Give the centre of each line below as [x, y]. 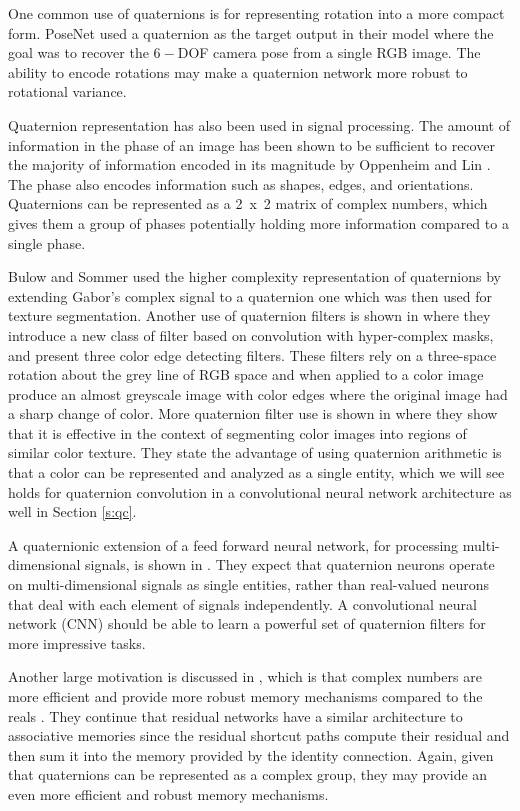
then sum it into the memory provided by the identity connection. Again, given [251, 754]
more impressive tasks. [77, 642]
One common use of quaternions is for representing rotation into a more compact [256, 13]
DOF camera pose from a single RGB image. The [329, 52]
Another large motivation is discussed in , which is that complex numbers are [245, 676]
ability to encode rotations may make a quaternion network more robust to [238, 71]
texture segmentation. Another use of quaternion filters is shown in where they [249, 315]
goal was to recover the [78, 52]
